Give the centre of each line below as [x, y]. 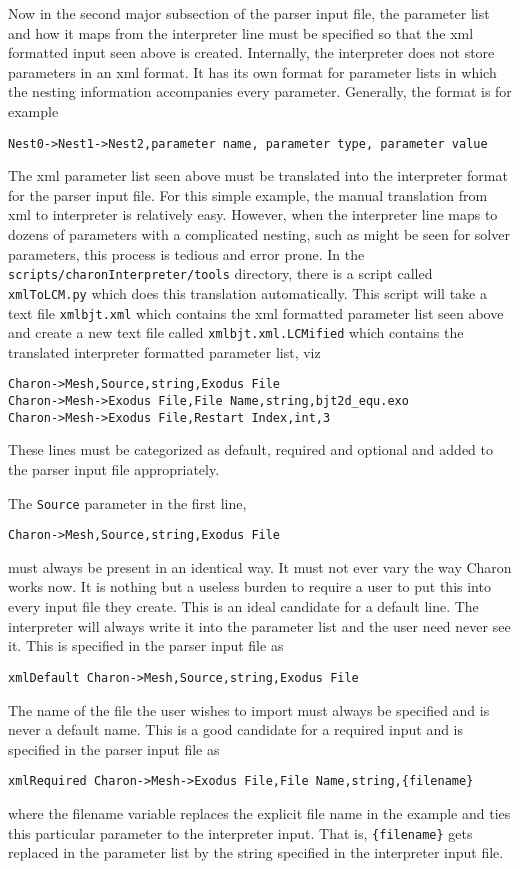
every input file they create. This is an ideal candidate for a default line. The [243, 606]
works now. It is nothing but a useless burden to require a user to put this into [249, 586]
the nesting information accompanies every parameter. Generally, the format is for [260, 91]
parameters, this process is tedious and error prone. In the [186, 253]
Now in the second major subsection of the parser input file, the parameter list [249, 13]
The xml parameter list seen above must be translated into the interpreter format [258, 175]
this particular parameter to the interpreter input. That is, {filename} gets [240, 832]
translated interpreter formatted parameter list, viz [164, 351]
